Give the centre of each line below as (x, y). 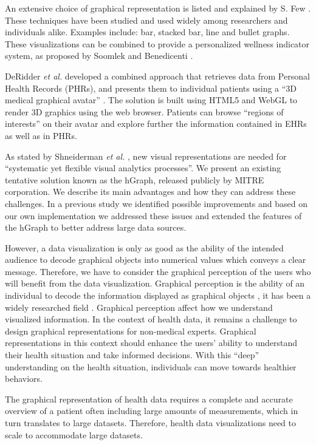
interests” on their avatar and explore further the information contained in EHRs (156, 124)
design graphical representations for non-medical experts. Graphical (131, 331)
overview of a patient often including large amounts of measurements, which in (152, 411)
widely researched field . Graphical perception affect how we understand (139, 307)
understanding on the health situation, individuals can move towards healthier (151, 366)
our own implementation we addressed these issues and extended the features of (153, 215)
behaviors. (24, 379)
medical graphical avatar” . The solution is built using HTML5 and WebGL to (151, 100)
